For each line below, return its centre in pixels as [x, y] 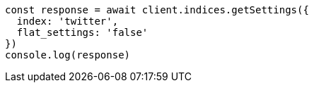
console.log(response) [68, 55]
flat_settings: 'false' [82, 32]
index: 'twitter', [68, 21]
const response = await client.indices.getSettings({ [157, 10]
